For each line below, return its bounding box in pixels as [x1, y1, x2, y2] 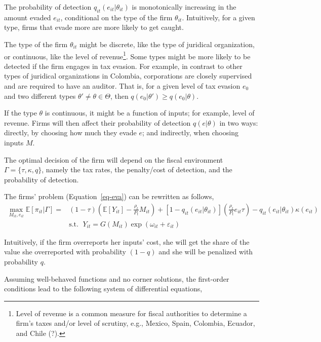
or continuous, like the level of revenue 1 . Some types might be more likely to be [4, 49, 251, 61]
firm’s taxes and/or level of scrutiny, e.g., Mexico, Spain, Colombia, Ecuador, [16, 318, 255, 328]
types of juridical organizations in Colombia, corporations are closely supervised [4, 70, 252, 81]
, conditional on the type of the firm [60, 12, 173, 22]
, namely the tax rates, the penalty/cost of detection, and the [42, 164, 232, 175]
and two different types [4, 90, 76, 101]
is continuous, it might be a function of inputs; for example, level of [45, 107, 255, 118]
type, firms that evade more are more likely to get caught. [4, 22, 184, 32]
